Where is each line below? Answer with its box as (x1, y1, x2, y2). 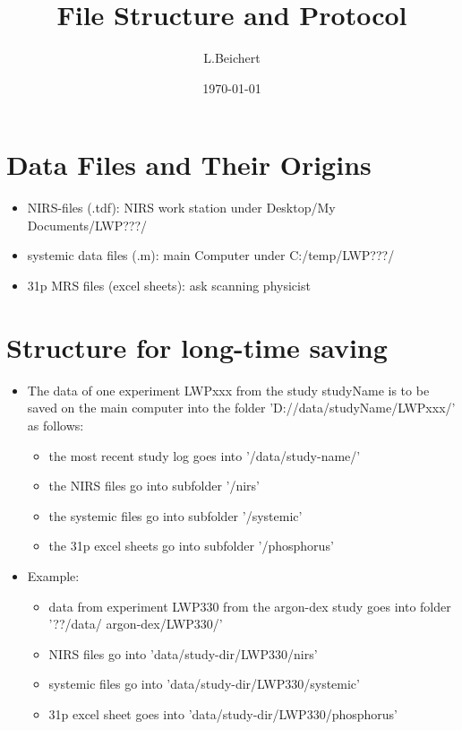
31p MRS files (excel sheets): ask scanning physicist (27, 276, 311, 295)
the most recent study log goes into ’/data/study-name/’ (48, 446, 361, 465)
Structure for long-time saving (6, 328, 388, 365)
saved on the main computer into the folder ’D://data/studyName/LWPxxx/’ (27, 398, 456, 417)
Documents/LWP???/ (27, 215, 148, 234)
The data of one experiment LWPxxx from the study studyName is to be (27, 380, 430, 399)
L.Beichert (203, 48, 261, 67)
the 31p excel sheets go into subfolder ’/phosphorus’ (48, 536, 334, 555)
